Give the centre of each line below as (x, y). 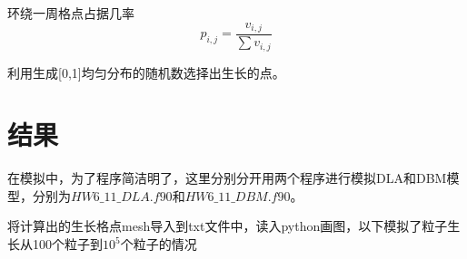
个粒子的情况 (159, 244)
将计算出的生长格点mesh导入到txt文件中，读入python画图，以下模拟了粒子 (228, 226)
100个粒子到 (67, 244)
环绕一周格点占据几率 (71, 13)
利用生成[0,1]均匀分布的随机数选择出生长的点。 (146, 72)
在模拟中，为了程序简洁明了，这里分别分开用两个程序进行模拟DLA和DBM (227, 178)
